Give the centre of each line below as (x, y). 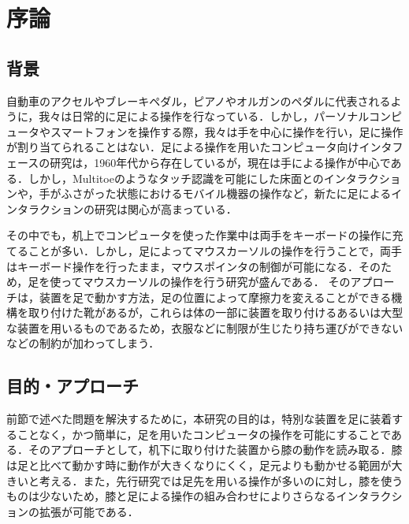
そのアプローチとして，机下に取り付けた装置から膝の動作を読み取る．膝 (215, 450)
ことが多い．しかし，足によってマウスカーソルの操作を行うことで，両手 (215, 250)
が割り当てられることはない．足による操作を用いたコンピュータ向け (183, 147)
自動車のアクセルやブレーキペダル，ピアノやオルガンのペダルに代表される (199, 100)
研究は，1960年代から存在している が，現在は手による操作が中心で (220, 162)
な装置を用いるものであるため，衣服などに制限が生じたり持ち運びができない (205, 327)
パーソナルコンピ (358, 116)
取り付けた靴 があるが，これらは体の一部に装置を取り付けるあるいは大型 (216, 312)
